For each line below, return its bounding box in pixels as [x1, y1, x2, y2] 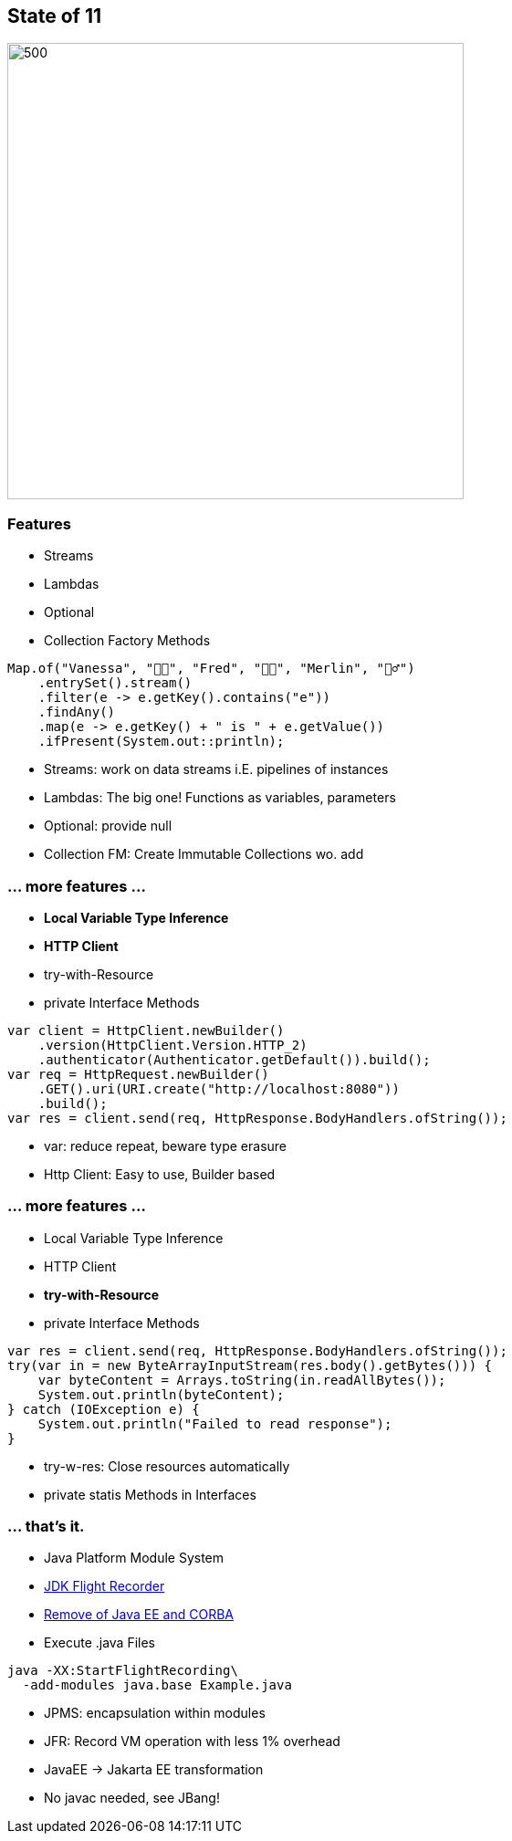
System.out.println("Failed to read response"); [37, 1416, 392, 1431]
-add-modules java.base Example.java [22, 1678, 292, 1693]
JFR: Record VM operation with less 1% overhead [44, 1733, 340, 1750]
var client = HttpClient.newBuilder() [7, 1022, 285, 1038]
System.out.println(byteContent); [37, 1386, 285, 1402]
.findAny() [37, 705, 116, 720]
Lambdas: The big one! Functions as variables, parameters [44, 790, 396, 806]
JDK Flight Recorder [44, 1578, 165, 1595]
